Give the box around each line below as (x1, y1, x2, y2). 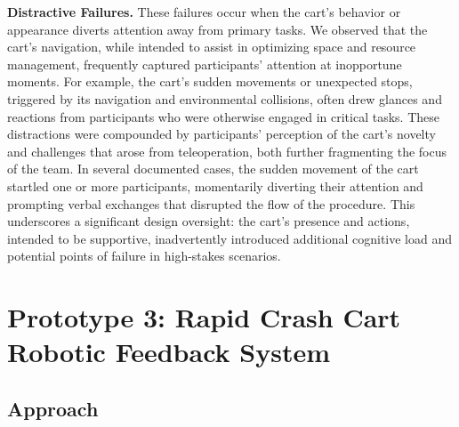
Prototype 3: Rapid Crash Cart (7, 299, 401, 335)
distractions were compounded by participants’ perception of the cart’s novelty (7, 125, 436, 143)
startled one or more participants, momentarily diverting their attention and (7, 176, 423, 195)
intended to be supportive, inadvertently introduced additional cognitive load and (7, 229, 453, 247)
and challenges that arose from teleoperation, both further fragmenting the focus (7, 141, 447, 160)
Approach (7, 394, 99, 422)
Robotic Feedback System (7, 334, 330, 370)
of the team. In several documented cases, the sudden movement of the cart (7, 159, 419, 178)
